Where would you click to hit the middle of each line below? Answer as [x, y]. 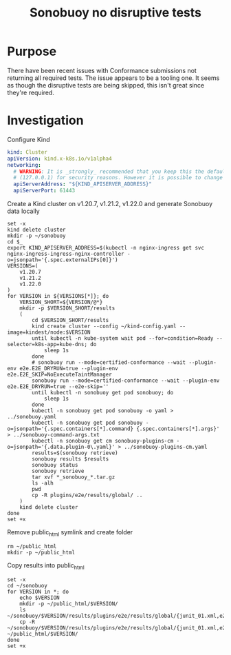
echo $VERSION [40, 598]
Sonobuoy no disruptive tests [115, 13]
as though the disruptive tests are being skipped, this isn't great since [106, 85]
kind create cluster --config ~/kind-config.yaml [104, 326]
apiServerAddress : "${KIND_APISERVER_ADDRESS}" [83, 184]
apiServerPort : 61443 [44, 191]
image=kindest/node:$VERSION [49, 332]
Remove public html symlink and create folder [70, 533]
